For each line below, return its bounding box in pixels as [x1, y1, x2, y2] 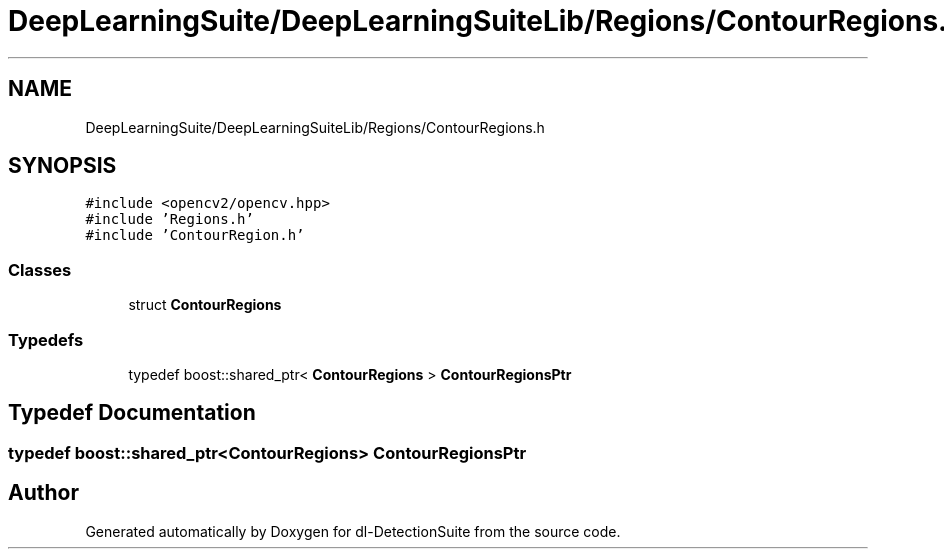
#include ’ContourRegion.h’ [85, 227, 305, 244]
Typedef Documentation [8, 400, 256, 426]
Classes [8, 259, 72, 280]
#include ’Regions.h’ [85, 211, 254, 228]
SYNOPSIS [8, 153, 117, 179]
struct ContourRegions [128, 296, 282, 314]
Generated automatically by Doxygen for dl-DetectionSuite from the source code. [85, 522, 621, 540]
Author [8, 480, 79, 506]
